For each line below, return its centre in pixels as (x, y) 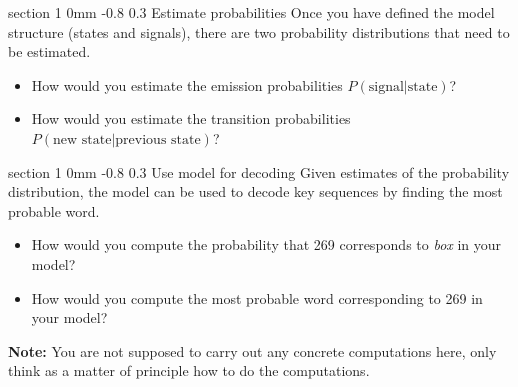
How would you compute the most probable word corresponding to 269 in (257, 297)
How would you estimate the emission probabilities (187, 84)
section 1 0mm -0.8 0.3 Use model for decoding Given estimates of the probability (259, 171)
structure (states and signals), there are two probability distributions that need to (259, 31)
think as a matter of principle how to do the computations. (189, 370)
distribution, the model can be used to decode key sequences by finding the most (255, 191)
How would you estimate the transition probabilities (191, 118)
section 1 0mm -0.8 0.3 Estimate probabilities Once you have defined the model (251, 12)
